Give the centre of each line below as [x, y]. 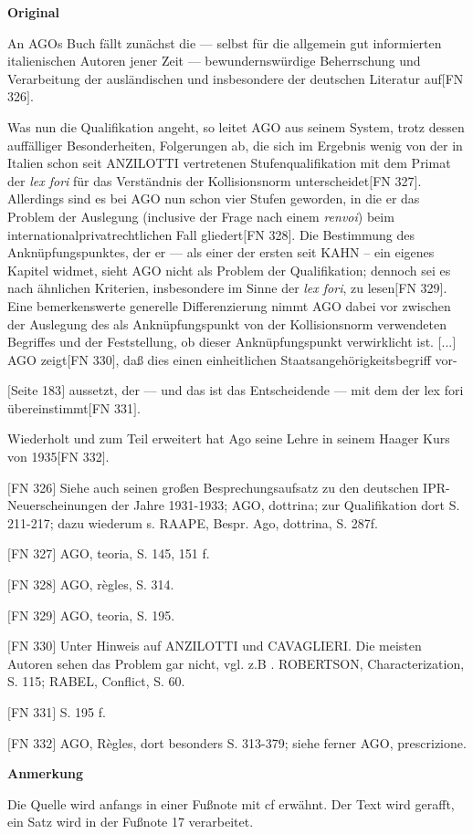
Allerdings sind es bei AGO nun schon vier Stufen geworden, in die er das [214, 198]
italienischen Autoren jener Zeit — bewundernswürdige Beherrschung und [214, 61]
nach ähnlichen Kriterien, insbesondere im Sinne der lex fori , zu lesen [201, 288]
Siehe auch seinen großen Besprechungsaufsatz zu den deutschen [239, 487]
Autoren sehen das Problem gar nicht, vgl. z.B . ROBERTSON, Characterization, [236, 663]
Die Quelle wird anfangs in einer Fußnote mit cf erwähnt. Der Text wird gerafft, [231, 803]
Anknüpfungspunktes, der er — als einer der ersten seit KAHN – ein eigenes [221, 252]
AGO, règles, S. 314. [117, 584]
